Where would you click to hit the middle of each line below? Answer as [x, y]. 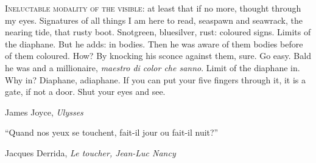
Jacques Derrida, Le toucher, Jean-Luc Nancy [90, 152]
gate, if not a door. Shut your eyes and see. [85, 92]
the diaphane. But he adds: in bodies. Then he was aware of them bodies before [154, 43]
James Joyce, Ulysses [44, 112]
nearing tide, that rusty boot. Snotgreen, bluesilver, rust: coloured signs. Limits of [158, 32]
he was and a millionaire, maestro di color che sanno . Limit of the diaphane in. [153, 67]
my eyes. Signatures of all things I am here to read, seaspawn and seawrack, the [154, 20]
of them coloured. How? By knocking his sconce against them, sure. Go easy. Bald [158, 56]
